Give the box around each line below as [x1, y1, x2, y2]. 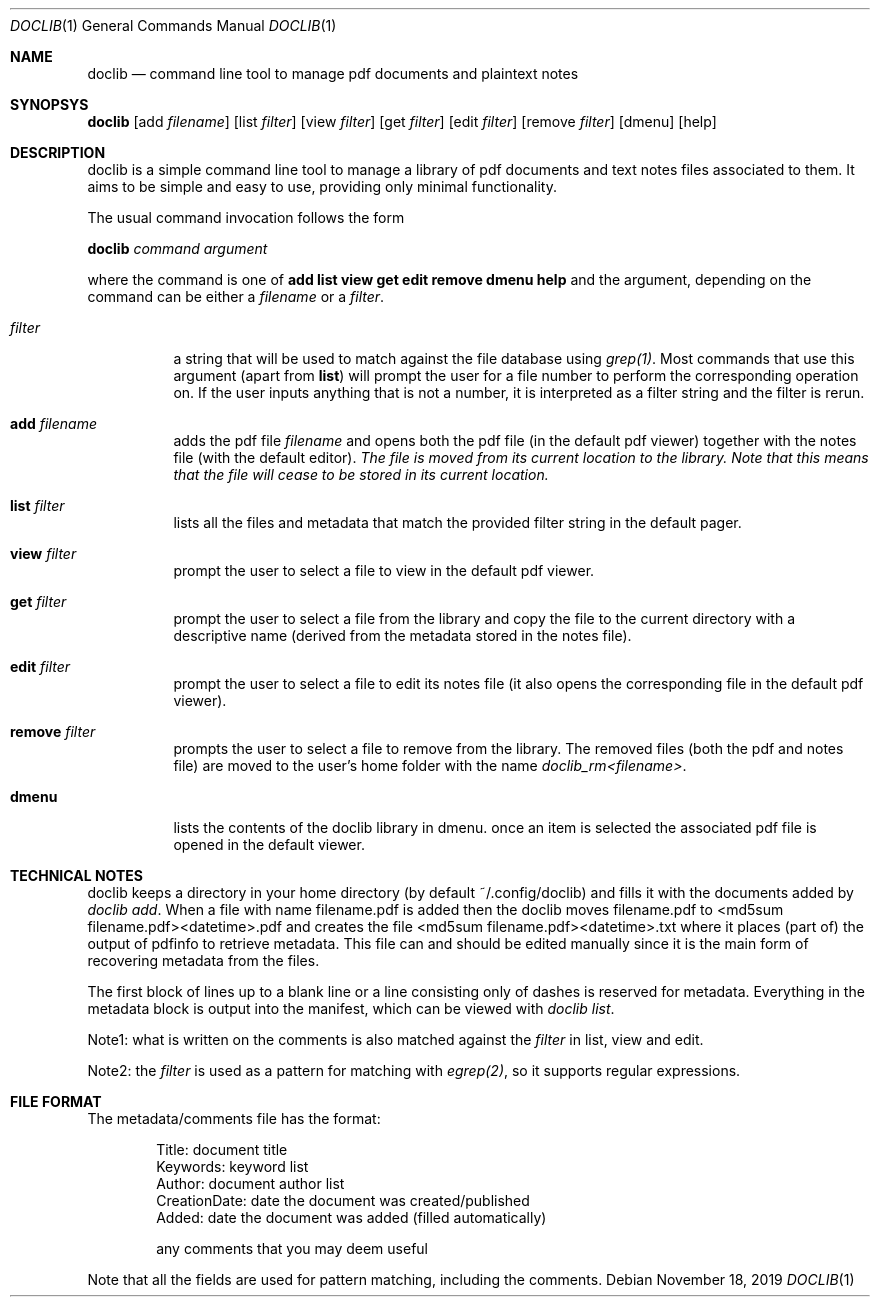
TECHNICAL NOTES [10, 867, 143, 884]
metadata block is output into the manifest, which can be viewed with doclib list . [87, 1000, 615, 1017]
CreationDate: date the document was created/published [156, 1192, 530, 1209]
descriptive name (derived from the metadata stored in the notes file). [173, 627, 632, 644]
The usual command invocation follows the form [87, 209, 405, 226]
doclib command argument [87, 240, 268, 257]
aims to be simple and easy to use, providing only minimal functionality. [87, 178, 557, 195]
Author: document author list [156, 1175, 345, 1192]
